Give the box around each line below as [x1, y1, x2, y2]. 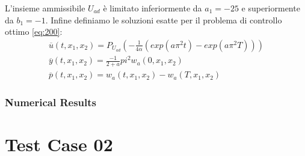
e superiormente [241, 2, 300, 14]
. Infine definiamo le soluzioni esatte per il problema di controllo [45, 13, 282, 26]
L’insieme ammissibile [5, 2, 85, 14]
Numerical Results [5, 95, 97, 110]
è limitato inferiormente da [103, 2, 202, 14]
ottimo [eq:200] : [5, 25, 63, 38]
